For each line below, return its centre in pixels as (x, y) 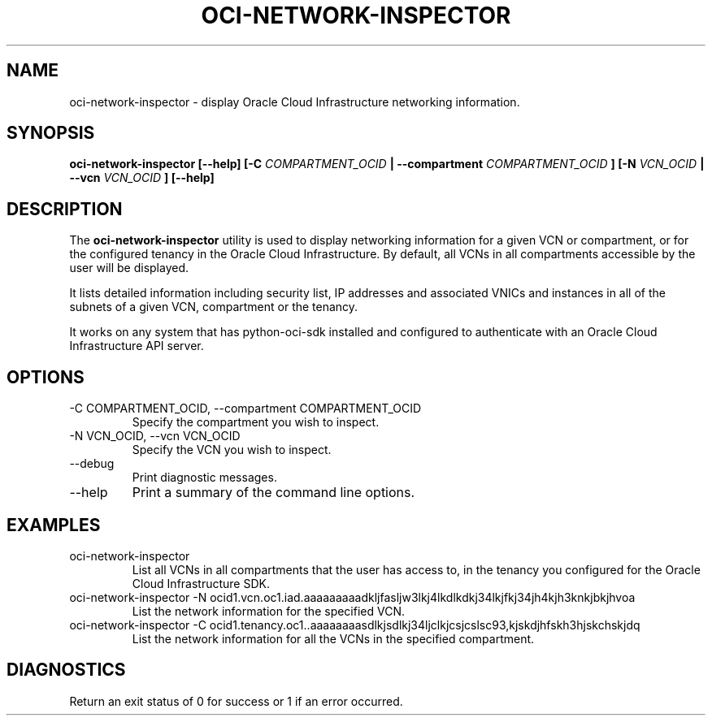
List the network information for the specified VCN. (268, 611)
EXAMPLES (54, 525)
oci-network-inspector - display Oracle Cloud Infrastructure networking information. (295, 102)
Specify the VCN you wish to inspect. (232, 450)
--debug (92, 464)
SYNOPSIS (51, 133)
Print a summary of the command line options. (274, 493)
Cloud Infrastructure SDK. (201, 583)
